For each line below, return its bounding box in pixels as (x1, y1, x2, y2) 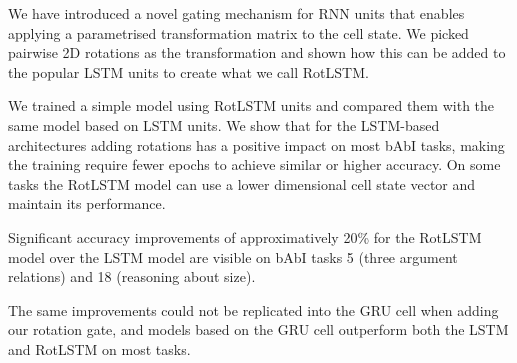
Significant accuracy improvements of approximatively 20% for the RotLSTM (8, 226, 482, 247)
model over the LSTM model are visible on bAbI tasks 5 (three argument (8, 246, 458, 267)
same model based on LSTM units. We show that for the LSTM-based (8, 114, 440, 135)
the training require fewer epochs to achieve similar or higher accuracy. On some (8, 154, 501, 175)
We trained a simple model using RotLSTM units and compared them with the (8, 95, 495, 116)
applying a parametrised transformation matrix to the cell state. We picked (8, 22, 469, 43)
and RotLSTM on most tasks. (8, 338, 191, 359)
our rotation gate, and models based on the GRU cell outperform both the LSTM (8, 319, 509, 340)
